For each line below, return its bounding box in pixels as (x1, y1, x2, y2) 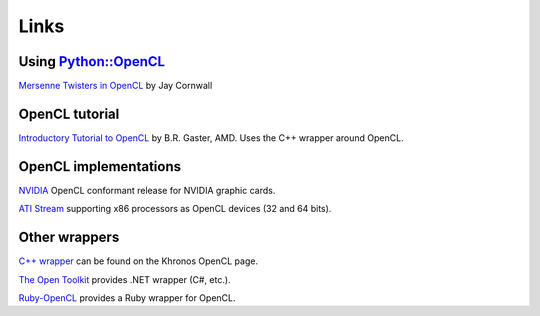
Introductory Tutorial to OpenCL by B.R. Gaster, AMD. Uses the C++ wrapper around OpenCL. (18, 131, 404, 144)
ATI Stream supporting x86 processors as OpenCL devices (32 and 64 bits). (18, 203, 332, 215)
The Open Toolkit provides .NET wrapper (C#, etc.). (18, 273, 231, 285)
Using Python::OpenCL (18, 53, 165, 70)
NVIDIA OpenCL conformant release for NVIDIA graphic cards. (18, 184, 276, 196)
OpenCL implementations (18, 158, 182, 175)
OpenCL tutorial (18, 105, 120, 122)
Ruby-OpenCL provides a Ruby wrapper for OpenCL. (18, 291, 236, 304)
